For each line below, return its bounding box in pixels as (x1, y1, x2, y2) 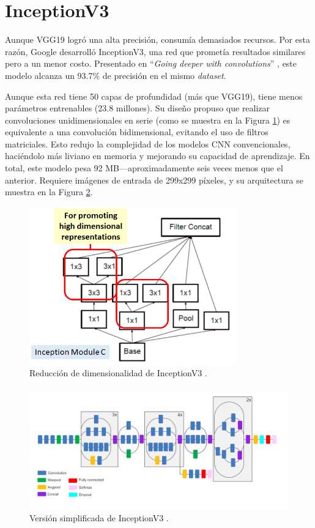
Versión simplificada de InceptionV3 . (29, 511, 169, 524)
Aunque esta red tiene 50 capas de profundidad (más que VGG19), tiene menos (5, 89, 303, 102)
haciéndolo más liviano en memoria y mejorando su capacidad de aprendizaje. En (5, 149, 310, 162)
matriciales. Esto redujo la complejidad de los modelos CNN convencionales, (5, 137, 291, 150)
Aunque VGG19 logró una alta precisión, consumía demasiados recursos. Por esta (5, 33, 310, 46)
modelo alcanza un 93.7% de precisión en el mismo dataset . (5, 69, 226, 81)
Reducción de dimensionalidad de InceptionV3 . (29, 366, 207, 379)
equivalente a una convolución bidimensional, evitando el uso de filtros (5, 125, 269, 138)
